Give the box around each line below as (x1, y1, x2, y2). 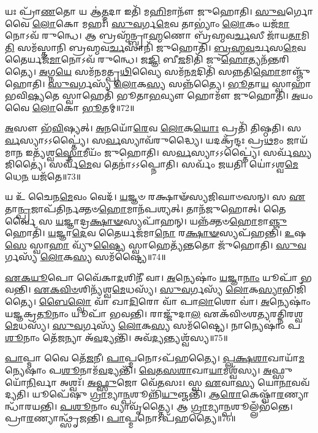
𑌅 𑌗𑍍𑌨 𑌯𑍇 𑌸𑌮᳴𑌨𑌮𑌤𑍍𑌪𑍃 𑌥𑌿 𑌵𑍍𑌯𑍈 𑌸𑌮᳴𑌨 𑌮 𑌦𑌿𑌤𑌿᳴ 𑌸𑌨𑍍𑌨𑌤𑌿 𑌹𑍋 (39, 64, 281, 77)
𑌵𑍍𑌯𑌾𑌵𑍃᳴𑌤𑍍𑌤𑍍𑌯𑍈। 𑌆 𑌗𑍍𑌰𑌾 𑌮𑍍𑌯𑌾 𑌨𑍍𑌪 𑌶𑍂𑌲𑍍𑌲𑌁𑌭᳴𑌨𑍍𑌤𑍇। (110, 399, 293, 412)
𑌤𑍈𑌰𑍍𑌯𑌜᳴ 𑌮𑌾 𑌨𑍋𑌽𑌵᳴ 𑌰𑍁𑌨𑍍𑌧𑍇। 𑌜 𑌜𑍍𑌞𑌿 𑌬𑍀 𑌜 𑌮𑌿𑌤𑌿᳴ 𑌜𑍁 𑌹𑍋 (5, 53, 249, 66)
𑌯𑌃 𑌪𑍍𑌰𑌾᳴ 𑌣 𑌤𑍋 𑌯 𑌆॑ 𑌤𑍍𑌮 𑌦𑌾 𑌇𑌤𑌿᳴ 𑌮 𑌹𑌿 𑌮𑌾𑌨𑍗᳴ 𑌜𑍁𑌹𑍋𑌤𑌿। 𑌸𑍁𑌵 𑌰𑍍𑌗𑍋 (5, 5, 314, 17)
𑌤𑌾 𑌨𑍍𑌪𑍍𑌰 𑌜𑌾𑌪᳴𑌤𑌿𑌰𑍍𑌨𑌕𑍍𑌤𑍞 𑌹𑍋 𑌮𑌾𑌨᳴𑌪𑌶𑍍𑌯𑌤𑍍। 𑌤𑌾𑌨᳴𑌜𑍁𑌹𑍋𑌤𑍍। (5, 202, 261, 215)
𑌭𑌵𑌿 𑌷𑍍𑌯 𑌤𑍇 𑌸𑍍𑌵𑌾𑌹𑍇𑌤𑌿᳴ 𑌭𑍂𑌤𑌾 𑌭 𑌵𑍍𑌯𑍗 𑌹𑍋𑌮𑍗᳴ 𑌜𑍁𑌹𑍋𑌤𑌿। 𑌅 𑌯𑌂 (5, 89, 313, 102)
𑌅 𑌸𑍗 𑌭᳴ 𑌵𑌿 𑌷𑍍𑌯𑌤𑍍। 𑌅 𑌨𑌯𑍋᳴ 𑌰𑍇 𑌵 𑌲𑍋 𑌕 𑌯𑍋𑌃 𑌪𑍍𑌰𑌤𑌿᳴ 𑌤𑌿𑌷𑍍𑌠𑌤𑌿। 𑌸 (5, 121, 301, 134)
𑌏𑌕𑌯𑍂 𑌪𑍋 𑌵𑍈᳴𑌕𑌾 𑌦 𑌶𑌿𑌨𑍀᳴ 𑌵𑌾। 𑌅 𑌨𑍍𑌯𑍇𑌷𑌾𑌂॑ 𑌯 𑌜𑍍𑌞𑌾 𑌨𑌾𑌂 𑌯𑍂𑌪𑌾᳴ (5, 270, 298, 283)
